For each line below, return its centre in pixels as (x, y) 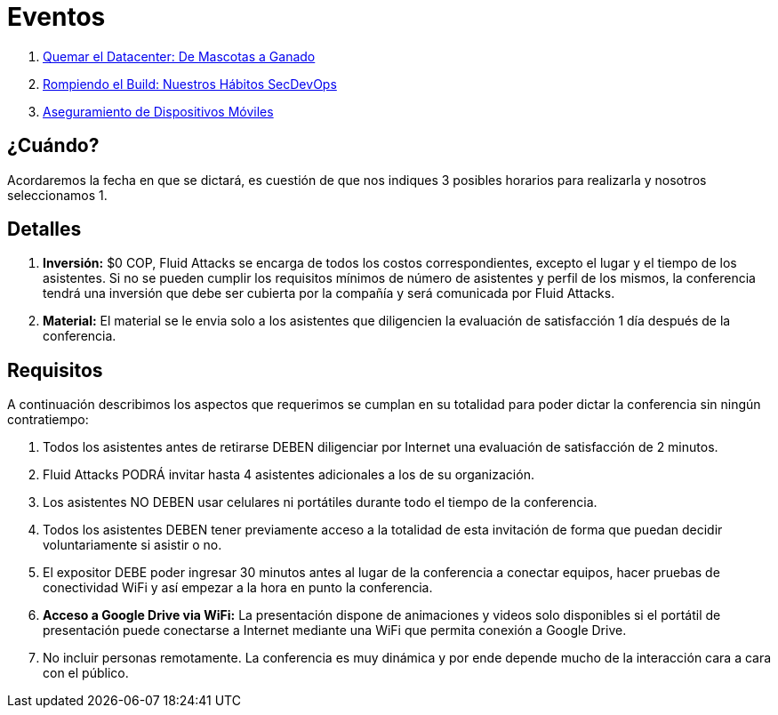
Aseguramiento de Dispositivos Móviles (158, 111)
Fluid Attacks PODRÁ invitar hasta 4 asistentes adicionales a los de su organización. (289, 475)
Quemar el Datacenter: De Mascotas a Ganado (179, 56)
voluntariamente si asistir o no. (132, 545)
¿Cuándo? (53, 146)
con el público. (86, 673)
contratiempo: (48, 420)
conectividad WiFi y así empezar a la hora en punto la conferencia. (238, 588)
